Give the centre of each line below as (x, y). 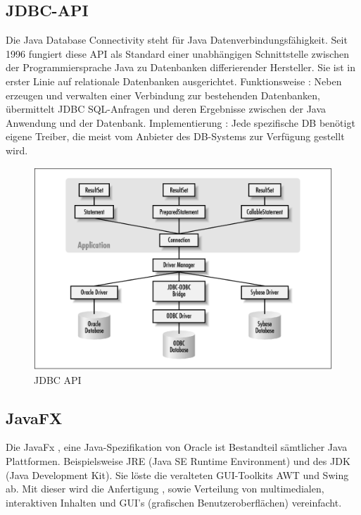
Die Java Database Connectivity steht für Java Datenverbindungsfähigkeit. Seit (177, 40)
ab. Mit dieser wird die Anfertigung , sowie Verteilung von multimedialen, (165, 489)
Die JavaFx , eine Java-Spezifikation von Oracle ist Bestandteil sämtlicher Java (177, 447)
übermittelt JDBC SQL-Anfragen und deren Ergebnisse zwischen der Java (166, 109)
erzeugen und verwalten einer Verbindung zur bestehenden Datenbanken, (163, 95)
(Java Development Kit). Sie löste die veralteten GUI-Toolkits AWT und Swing (177, 474)
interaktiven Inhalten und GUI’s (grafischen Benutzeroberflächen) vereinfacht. (174, 502)
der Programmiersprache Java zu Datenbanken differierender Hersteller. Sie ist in (181, 67)
